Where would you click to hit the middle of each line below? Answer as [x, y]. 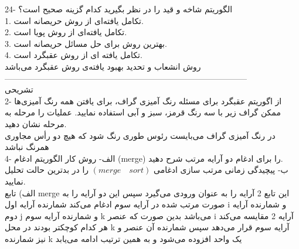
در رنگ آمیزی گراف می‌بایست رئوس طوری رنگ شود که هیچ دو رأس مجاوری [140, 135]
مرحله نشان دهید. [36, 123]
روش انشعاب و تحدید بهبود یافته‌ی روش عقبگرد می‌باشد [103, 66]
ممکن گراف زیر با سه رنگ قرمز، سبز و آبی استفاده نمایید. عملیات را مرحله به [143, 112]
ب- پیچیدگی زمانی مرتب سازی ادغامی [221, 170]
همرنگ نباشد [27, 147]
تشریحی [19, 89]
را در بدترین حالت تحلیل [47, 170]
